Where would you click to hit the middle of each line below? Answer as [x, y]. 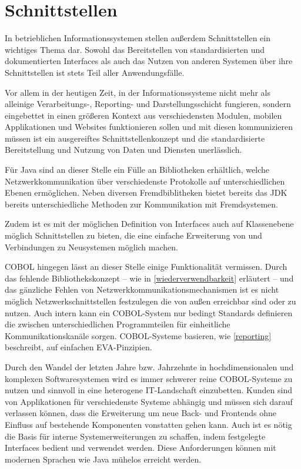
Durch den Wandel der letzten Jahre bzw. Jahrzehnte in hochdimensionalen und [149, 366]
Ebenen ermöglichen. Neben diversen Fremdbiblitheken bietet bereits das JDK [146, 192]
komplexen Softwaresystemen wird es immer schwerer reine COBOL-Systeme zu [149, 378]
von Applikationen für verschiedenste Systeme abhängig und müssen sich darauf [149, 401]
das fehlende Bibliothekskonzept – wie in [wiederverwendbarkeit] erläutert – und [149, 278]
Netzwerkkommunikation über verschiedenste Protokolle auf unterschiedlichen [145, 181]
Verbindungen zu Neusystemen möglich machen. [91, 247]
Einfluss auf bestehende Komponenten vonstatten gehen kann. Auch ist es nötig [148, 424]
